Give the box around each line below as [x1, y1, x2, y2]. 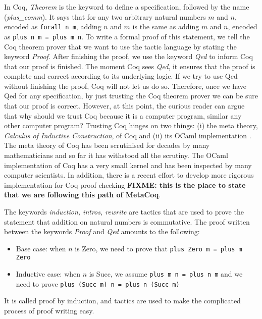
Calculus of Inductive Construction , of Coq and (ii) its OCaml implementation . [4, 130, 251, 140]
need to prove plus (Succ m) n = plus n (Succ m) [16, 278, 180, 289]
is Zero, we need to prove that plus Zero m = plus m [75, 243, 242, 253]
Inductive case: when [16, 269, 81, 279]
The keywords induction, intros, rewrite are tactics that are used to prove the [4, 206, 244, 217]
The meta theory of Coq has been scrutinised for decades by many [4, 140, 210, 150]
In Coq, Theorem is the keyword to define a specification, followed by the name [4, 2, 249, 12]
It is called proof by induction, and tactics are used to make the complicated [4, 295, 241, 306]
